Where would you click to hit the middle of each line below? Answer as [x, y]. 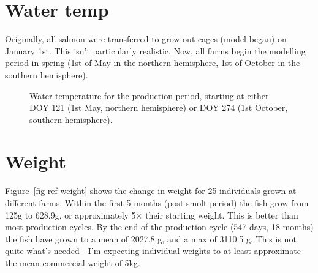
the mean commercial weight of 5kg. [73, 262]
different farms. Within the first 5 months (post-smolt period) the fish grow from [157, 203]
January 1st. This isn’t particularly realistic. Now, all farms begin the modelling [155, 50]
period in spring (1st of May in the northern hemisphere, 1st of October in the [153, 63]
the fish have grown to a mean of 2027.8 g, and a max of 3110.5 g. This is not [151, 238]
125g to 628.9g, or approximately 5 [70, 215]
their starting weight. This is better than [222, 215]
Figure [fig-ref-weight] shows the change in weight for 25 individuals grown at [151, 191]
